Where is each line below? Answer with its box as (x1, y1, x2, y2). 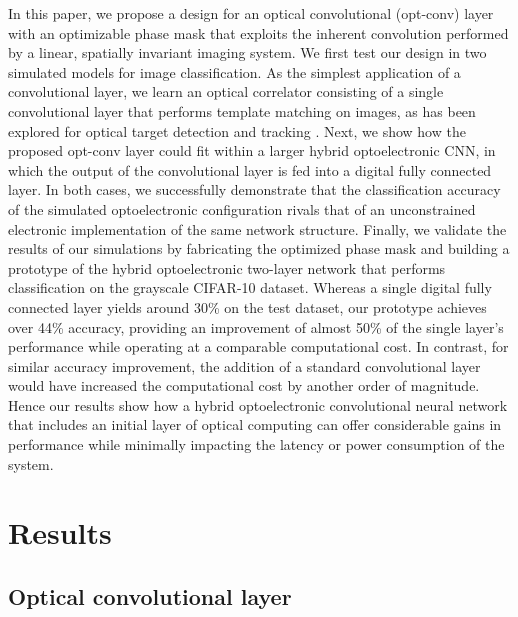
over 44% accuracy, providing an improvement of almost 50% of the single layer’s (8, 316, 504, 337)
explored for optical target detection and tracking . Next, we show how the (8, 120, 466, 141)
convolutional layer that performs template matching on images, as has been (8, 100, 476, 121)
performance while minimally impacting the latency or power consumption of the (8, 434, 505, 455)
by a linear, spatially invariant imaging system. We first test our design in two (8, 42, 487, 63)
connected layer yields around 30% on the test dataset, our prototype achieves (8, 296, 487, 317)
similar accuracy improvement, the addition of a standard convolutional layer (8, 355, 481, 376)
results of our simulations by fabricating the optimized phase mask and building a (8, 238, 510, 259)
